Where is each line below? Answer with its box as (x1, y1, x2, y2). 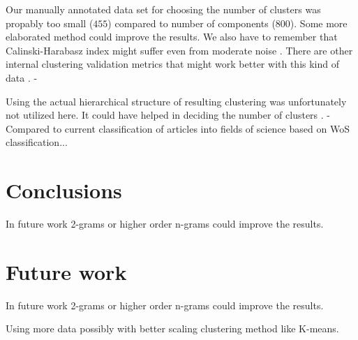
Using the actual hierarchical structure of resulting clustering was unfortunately (6, 94, 347, 108)
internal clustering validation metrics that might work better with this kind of (6, 57, 340, 71)
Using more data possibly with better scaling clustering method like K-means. (6, 321, 339, 336)
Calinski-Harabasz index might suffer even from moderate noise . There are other (6, 43, 353, 57)
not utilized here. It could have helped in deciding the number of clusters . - (6, 108, 330, 122)
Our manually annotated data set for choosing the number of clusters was (6, 2, 321, 16)
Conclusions (6, 176, 122, 205)
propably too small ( (6, 15, 94, 30)
